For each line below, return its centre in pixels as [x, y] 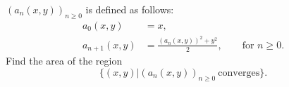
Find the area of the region [64, 61]
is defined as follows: [130, 9]
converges [239, 73]
